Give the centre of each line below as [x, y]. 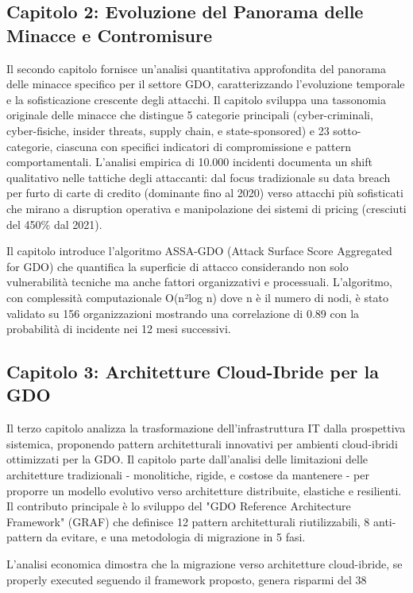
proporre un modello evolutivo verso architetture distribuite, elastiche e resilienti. [204, 490]
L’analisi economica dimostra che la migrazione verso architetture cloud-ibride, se [205, 564]
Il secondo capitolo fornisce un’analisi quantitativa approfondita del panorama [196, 68]
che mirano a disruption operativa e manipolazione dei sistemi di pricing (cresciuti [206, 208]
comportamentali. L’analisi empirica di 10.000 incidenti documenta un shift [189, 162]
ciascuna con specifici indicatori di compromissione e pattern [204, 146]
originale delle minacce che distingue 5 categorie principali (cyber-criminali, [190, 115]
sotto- [347, 130]
